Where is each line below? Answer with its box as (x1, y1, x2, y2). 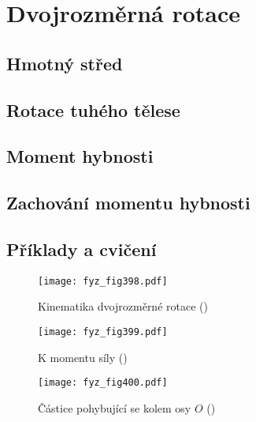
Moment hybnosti (6, 144, 154, 168)
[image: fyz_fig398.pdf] (38, 275, 168, 287)
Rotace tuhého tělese (6, 97, 180, 122)
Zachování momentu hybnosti (6, 190, 250, 215)
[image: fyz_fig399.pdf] (38, 326, 168, 337)
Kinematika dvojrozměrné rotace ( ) (38, 298, 208, 315)
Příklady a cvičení (6, 236, 157, 261)
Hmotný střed (6, 51, 123, 75)
